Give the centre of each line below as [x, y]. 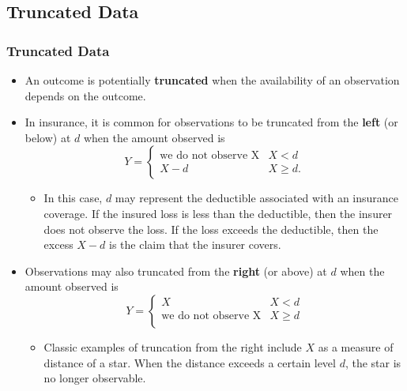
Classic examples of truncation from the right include [173, 346]
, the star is [373, 362]
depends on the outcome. [85, 95]
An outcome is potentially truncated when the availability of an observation [212, 80]
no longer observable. [95, 378]
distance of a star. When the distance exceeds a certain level [190, 362]
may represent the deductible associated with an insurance [257, 198]
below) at [48, 137]
